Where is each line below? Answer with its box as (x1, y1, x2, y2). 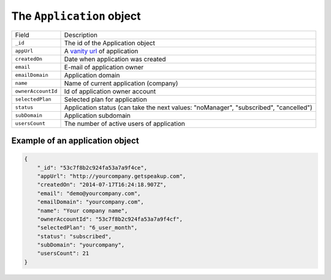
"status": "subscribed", (37, 233, 112, 239)
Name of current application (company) (64, 79, 178, 87)
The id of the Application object (64, 39, 156, 47)
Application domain (64, 71, 120, 79)
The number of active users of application (64, 119, 185, 128)
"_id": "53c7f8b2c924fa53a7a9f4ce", (37, 164, 147, 171)
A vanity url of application (64, 47, 139, 55)
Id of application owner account (64, 87, 156, 95)
